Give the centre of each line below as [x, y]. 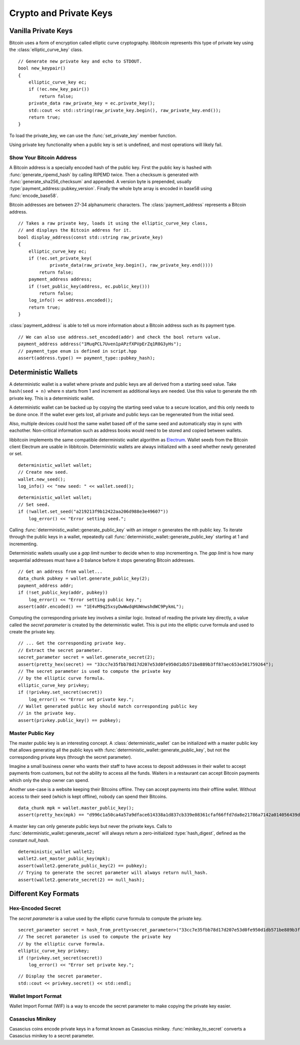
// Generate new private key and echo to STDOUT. [80, 61]
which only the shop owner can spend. [49, 780]
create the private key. [32, 632]
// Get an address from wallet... [60, 571]
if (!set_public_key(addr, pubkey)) [63, 593]
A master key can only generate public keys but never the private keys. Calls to [91, 826]
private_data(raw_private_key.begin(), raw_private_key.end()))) [131, 265]
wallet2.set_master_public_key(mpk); [64, 859]
